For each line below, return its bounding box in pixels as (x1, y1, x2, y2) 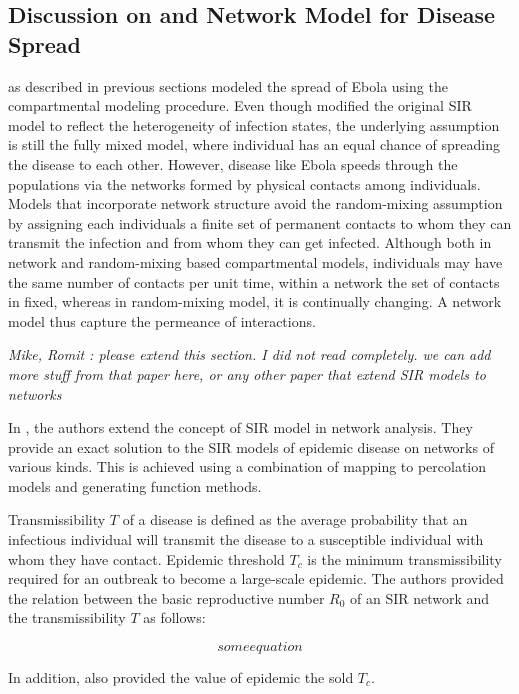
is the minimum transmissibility (307, 548, 502, 569)
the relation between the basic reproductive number (8, 587, 325, 608)
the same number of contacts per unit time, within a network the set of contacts (8, 271, 500, 292)
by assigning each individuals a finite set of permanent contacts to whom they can (8, 212, 512, 233)
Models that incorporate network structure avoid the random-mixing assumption (8, 193, 503, 214)
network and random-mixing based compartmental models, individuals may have (8, 251, 503, 272)
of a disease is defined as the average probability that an (122, 509, 468, 530)
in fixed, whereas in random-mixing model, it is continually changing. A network (8, 291, 502, 312)
